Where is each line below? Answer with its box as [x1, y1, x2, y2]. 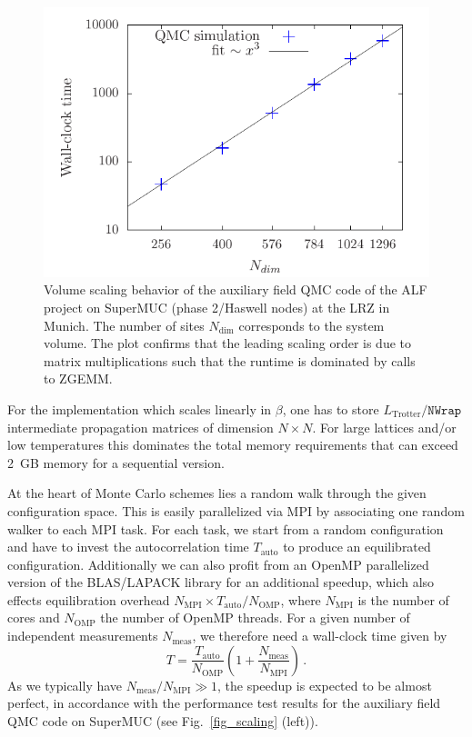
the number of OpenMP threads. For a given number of [100, 608, 410, 627]
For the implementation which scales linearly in [7, 399, 272, 418]
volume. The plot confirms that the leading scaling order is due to [44, 334, 412, 353]
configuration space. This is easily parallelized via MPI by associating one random [7, 501, 465, 520]
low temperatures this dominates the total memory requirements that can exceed [7, 435, 458, 454]
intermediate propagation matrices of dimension [7, 417, 274, 436]
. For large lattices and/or [312, 417, 457, 436]
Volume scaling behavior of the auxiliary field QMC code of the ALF [44, 280, 427, 299]
